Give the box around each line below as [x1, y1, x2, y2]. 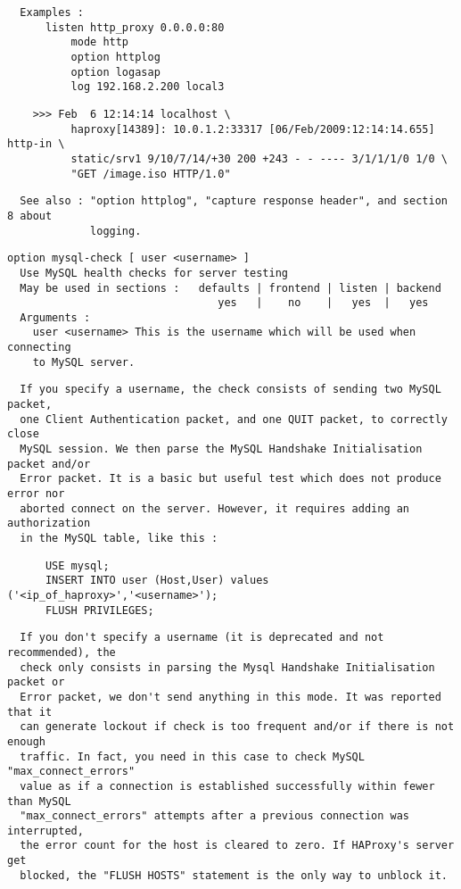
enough [7, 735, 45, 748]
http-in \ [7, 137, 65, 151]
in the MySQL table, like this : [20, 532, 218, 544]
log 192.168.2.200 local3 [70, 80, 225, 94]
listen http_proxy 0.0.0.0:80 [45, 21, 225, 34]
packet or [7, 676, 65, 689]
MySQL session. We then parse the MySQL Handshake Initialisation [20, 443, 423, 456]
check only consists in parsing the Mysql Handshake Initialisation [20, 661, 435, 674]
